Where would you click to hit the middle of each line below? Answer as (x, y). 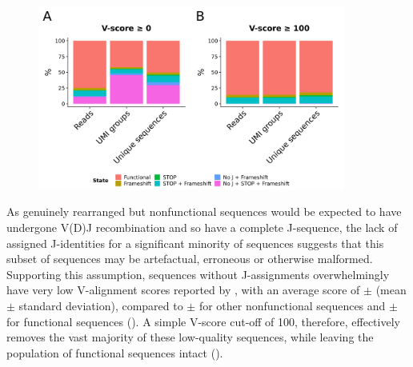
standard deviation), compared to (101, 305)
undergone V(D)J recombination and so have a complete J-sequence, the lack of (202, 227)
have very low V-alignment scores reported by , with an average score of (183, 290)
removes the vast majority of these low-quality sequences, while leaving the (190, 337)
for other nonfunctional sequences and (292, 305)
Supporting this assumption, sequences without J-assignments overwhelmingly (198, 274)
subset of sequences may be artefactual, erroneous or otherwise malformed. (190, 259)
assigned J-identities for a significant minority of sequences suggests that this (195, 243)
